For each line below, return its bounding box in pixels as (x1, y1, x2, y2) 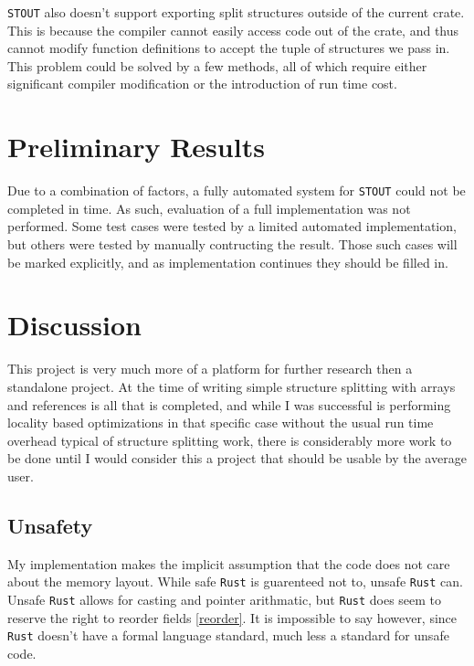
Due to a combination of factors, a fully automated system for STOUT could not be (7, 181, 466, 200)
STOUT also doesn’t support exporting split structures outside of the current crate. (7, 3, 465, 21)
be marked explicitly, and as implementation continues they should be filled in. (7, 252, 448, 271)
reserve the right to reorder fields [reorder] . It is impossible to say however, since (7, 608, 458, 627)
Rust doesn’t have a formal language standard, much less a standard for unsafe (7, 626, 449, 645)
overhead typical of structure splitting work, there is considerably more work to (7, 430, 452, 449)
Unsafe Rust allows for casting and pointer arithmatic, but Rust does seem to (7, 589, 442, 608)
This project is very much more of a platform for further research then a (7, 359, 413, 378)
